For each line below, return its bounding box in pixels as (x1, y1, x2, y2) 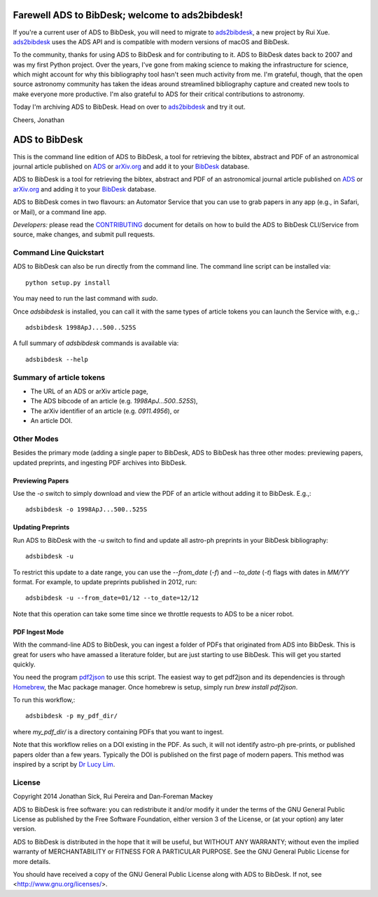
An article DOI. (30, 417, 73, 425)
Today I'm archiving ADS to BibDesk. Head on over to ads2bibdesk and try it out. (13, 102, 246, 112)
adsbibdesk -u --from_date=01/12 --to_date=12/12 (25, 594, 199, 602)
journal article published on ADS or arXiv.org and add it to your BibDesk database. (13, 162, 250, 170)
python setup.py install (25, 278, 111, 287)
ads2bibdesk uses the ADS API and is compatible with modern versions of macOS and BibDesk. (13, 37, 290, 46)
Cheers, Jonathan (13, 116, 64, 124)
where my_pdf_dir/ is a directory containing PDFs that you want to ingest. (13, 727, 224, 736)
